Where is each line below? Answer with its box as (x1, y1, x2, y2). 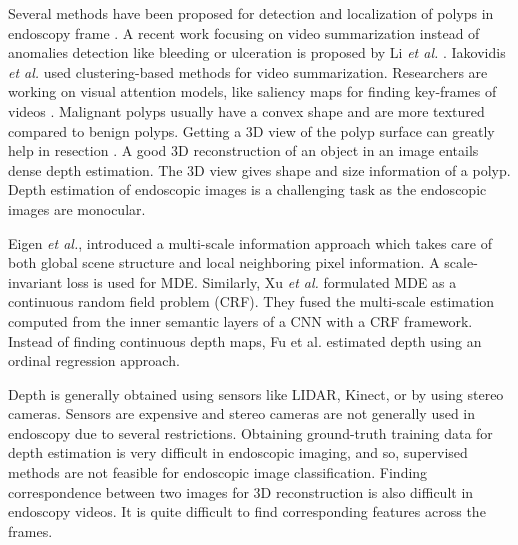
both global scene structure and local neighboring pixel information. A (8, 252, 440, 273)
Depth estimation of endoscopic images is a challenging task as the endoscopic (8, 179, 487, 200)
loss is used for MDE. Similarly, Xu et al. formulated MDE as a (66, 271, 457, 292)
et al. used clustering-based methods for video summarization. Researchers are (8, 61, 488, 82)
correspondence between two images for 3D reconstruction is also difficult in (8, 481, 474, 502)
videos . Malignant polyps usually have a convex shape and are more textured (8, 100, 485, 121)
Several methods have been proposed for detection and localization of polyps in (8, 3, 494, 23)
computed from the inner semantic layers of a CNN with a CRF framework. (8, 310, 473, 331)
